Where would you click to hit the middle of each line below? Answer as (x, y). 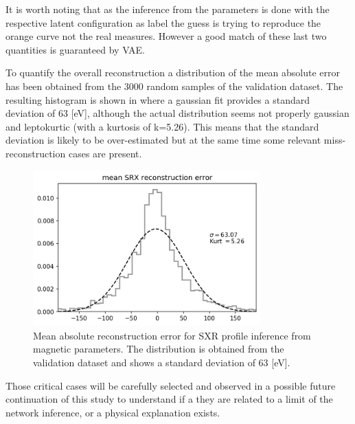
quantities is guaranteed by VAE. (76, 49)
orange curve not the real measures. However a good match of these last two (166, 36)
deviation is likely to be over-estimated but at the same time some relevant (163, 140)
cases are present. (105, 153)
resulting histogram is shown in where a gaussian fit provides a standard (158, 99)
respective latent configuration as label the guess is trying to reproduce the (163, 22)
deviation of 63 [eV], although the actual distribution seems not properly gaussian (177, 113)
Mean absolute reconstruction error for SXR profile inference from (172, 335)
